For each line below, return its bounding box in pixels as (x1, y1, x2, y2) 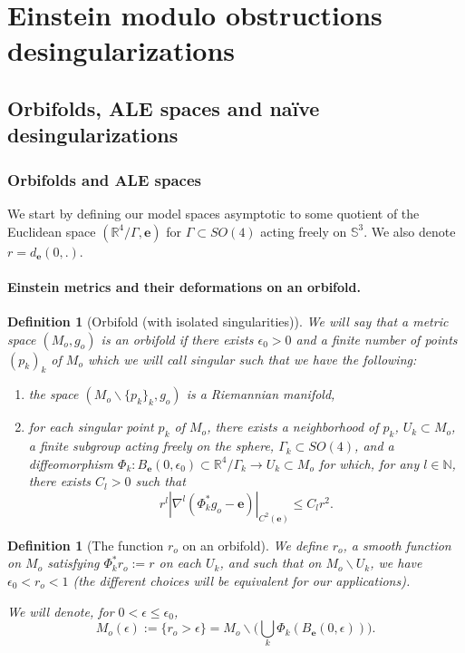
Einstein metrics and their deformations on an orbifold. (7, 277, 361, 296)
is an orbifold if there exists (101, 329, 254, 348)
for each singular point (28, 417, 154, 436)
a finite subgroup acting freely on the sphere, (28, 436, 275, 455)
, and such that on (219, 553, 322, 572)
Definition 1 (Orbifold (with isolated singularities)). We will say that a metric (7, 311, 449, 330)
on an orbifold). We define (182, 535, 328, 554)
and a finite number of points (295, 329, 458, 348)
